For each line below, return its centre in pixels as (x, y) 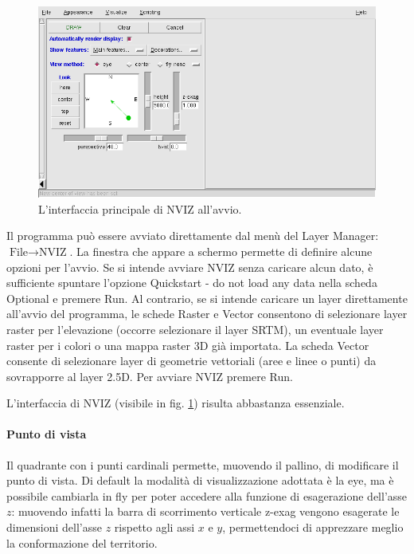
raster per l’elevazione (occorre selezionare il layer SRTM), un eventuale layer (195, 329)
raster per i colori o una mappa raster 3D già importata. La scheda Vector (188, 345)
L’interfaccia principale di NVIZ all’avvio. (140, 208)
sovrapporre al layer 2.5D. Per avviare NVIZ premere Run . (150, 376)
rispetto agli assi (154, 527)
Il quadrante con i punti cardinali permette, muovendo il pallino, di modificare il (203, 464)
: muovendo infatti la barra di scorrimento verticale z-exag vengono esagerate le (205, 511)
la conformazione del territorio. (82, 542)
